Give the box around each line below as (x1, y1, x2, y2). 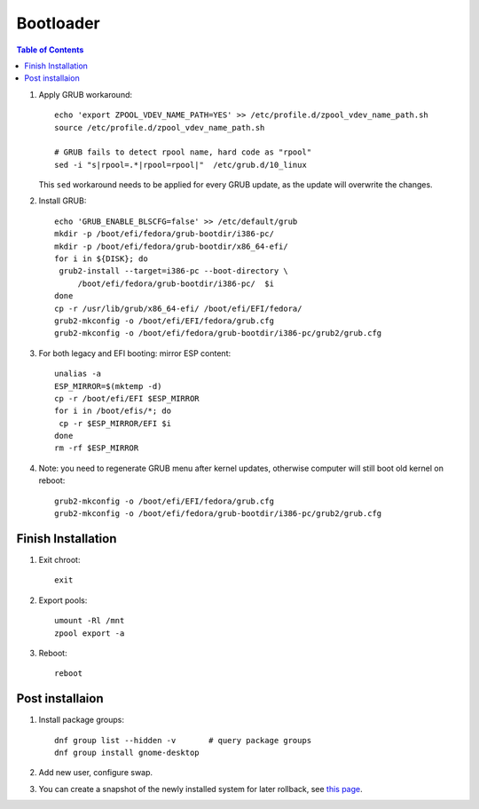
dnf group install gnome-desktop (54, 747, 200, 757)
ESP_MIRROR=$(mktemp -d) (54, 381, 162, 391)
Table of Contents (16, 44, 84, 55)
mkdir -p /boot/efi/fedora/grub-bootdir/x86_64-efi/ (54, 241, 288, 251)
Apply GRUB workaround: (38, 89, 133, 99)
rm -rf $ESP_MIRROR (54, 443, 139, 453)
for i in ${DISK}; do (54, 254, 148, 264)
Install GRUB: (38, 195, 87, 206)
